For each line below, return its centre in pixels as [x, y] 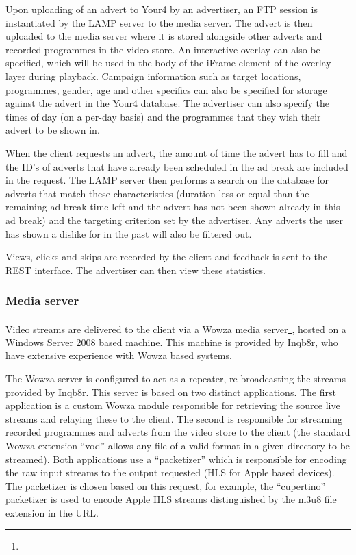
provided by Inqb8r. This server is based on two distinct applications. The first [171, 392]
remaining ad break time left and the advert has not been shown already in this [173, 207]
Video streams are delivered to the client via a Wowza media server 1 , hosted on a [176, 328]
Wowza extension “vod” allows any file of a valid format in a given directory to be [178, 445]
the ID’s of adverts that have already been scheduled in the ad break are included [177, 166]
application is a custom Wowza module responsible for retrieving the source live [173, 405]
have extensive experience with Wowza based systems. [119, 355]
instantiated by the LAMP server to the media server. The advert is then [159, 22]
